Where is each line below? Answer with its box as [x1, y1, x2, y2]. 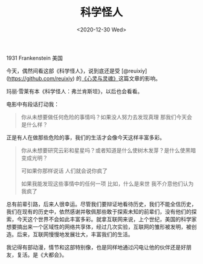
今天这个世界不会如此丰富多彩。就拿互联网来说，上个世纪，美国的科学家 [16, 216, 197, 223]
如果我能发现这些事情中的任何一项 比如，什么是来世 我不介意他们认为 [21, 180, 194, 187]
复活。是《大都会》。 [16, 251, 68, 258]
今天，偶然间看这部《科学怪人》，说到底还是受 [6, 67, 120, 74]
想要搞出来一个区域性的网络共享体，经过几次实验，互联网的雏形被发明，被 [6, 223, 192, 230]
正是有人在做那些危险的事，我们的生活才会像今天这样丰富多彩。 [6, 134, 165, 141]
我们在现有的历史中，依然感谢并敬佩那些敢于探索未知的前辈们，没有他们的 [6, 208, 192, 215]
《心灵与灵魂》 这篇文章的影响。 [81, 74, 161, 82]
